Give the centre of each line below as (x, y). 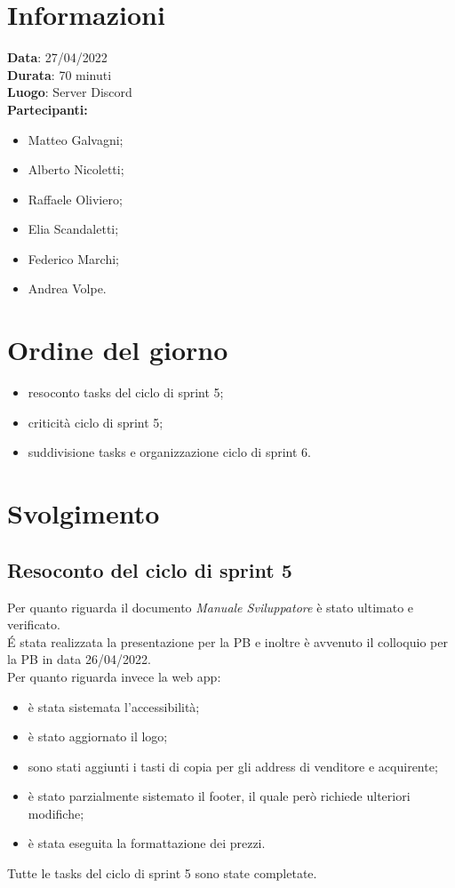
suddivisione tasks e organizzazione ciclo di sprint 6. (169, 452)
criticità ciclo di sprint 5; (96, 422)
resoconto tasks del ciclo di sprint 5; (126, 392)
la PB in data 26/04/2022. (79, 659)
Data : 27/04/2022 (57, 57)
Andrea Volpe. (67, 288)
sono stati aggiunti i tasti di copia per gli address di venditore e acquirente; (233, 766)
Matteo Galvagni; (76, 139)
